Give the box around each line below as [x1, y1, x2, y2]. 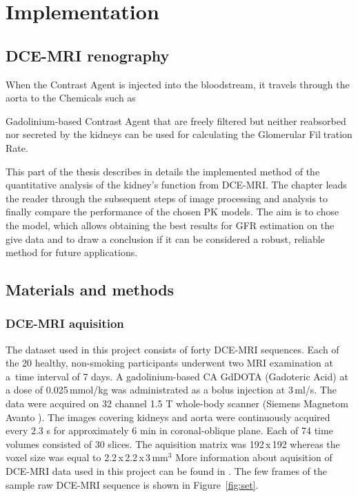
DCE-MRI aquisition [6, 315, 124, 332]
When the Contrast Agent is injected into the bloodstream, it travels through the [6, 77, 350, 91]
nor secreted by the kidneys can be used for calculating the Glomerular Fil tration [6, 127, 352, 142]
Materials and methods [6, 279, 175, 300]
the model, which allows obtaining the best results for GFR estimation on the [6, 217, 335, 232]
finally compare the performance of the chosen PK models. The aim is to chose [6, 204, 339, 219]
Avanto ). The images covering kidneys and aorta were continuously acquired [6, 409, 330, 424]
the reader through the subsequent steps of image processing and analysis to [6, 191, 328, 205]
